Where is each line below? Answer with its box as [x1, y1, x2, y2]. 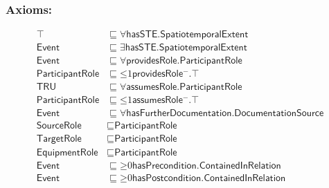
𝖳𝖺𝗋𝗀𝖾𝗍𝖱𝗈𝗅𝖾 [36, 134, 82, 144]
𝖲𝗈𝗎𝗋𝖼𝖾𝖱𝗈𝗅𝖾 [36, 121, 82, 131]
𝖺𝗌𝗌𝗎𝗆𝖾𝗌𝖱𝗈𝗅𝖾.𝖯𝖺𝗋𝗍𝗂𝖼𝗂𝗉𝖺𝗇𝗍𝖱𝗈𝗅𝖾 [126, 82, 242, 93]
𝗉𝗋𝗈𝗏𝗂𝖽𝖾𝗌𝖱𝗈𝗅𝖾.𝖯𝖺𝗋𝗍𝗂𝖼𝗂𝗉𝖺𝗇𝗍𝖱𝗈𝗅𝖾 [126, 56, 242, 66]
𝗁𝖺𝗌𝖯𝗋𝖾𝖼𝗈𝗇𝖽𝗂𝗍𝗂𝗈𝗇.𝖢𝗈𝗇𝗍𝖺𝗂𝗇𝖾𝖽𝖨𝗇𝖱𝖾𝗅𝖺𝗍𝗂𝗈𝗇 [132, 160, 281, 171]
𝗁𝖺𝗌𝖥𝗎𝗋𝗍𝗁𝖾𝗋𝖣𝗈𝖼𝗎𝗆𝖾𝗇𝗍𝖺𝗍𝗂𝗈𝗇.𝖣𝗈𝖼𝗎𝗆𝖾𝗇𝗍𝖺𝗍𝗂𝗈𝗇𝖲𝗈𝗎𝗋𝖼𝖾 [126, 109, 324, 119]
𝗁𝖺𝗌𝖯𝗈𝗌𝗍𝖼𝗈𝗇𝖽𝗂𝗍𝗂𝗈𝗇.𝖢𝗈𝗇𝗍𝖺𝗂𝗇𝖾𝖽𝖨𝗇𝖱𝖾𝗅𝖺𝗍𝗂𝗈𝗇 [132, 173, 286, 183]
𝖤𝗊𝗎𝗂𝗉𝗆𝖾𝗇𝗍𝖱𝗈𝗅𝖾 [36, 147, 98, 158]
